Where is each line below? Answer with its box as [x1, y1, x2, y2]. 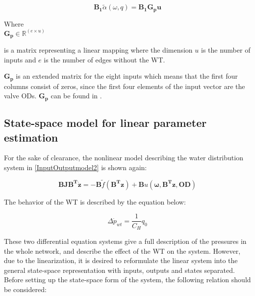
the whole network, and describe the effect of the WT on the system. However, [4, 245, 241, 256]
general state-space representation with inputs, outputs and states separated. [4, 265, 235, 275]
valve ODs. [4, 90, 37, 101]
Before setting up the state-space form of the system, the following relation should [4, 274, 251, 285]
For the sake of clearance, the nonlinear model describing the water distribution [4, 152, 243, 163]
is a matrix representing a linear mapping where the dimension [4, 45, 193, 55]
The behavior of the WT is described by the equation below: [4, 196, 186, 207]
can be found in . [51, 90, 102, 101]
